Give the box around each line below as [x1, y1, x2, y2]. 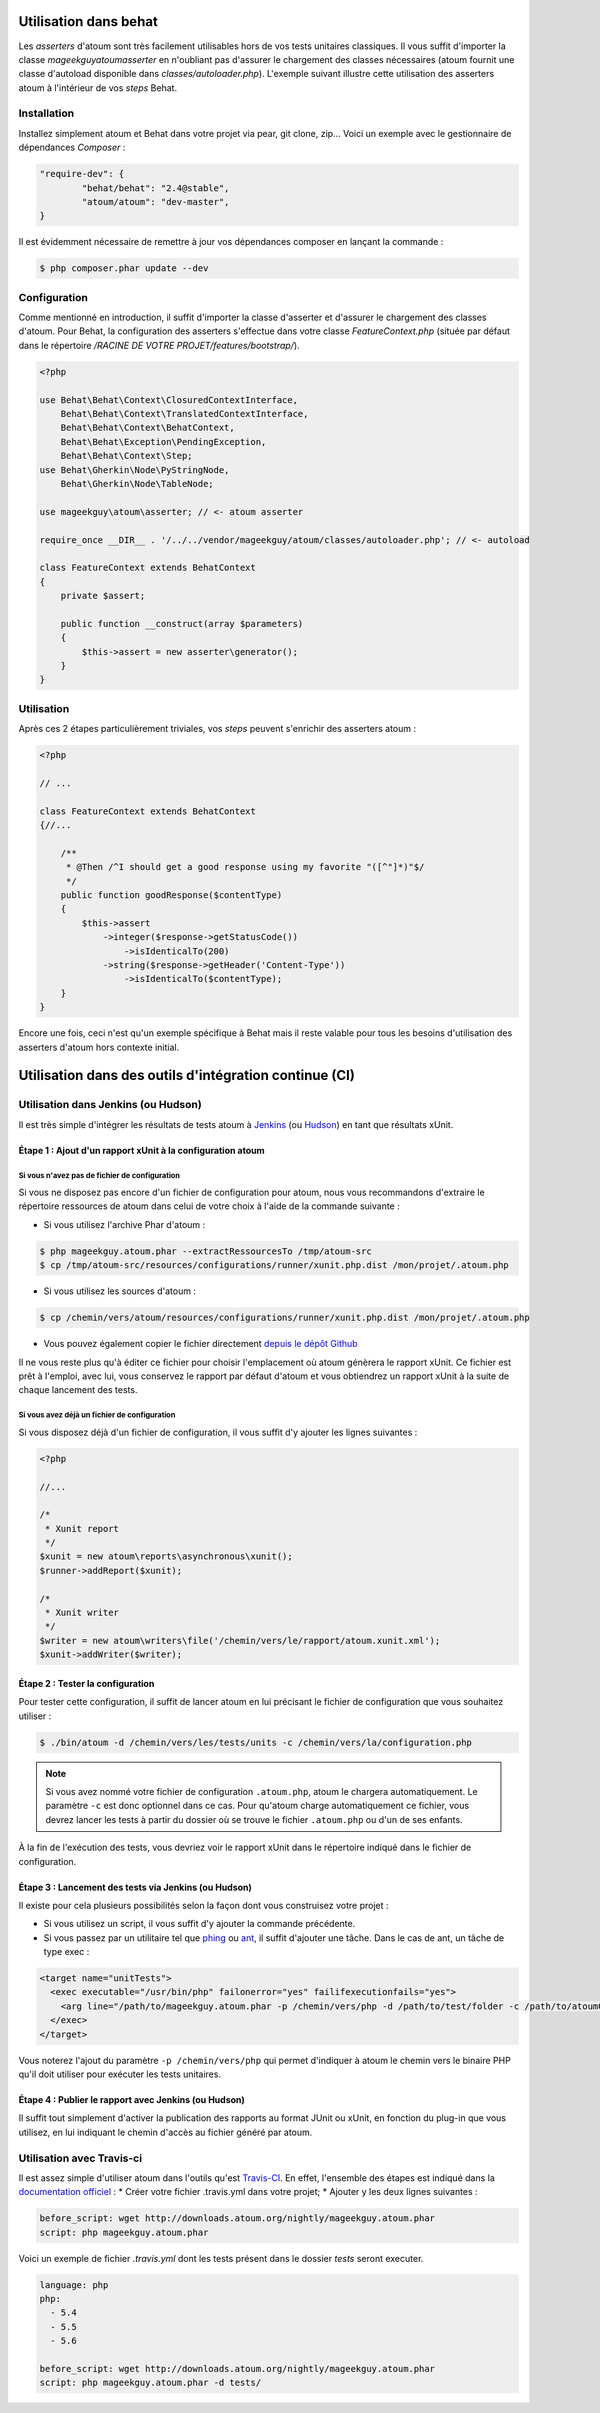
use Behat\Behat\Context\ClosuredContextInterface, [39, 394, 299, 405]
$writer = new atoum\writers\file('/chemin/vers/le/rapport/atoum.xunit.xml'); [39, 1635, 441, 1646]
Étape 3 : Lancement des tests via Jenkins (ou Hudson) [18, 1881, 252, 1893]
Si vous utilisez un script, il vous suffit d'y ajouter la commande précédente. [43, 1918, 356, 1930]
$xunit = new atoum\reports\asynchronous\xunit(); [39, 1551, 294, 1562]
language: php [39, 2279, 109, 2290]
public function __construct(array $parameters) [60, 618, 304, 629]
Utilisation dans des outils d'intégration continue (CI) [18, 1067, 355, 1084]
